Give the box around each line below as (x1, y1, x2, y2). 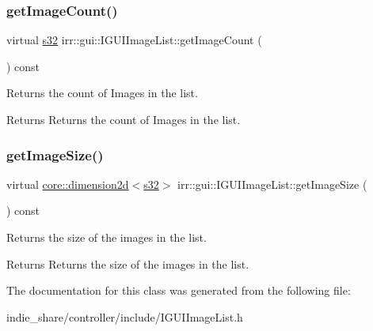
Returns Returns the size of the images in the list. (6, 255, 249, 272)
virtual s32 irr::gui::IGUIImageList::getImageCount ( (6, 32, 262, 48)
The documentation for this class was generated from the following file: (6, 282, 351, 299)
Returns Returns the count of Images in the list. (6, 111, 241, 127)
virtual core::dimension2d (6, 175, 129, 192)
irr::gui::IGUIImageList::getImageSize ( (177, 175, 367, 192)
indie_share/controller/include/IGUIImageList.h (6, 308, 243, 325)
